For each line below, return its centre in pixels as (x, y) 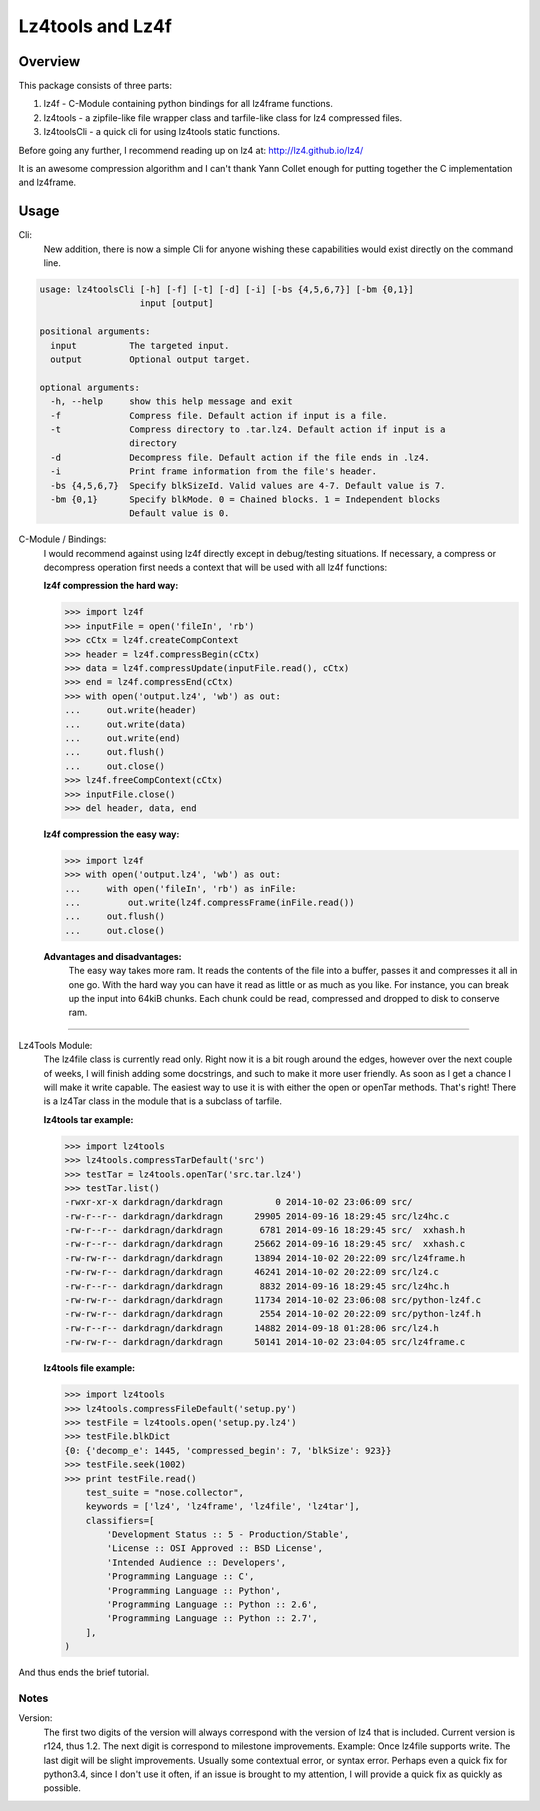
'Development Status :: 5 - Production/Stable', (228, 1534)
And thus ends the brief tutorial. (84, 1672)
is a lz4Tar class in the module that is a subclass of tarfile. (162, 1101)
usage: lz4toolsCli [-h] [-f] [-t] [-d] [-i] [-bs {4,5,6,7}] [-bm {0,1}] (227, 289)
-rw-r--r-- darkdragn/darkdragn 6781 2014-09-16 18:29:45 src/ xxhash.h (265, 1230)
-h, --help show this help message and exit (172, 401)
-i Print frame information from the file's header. (214, 471)
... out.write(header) (130, 710)
